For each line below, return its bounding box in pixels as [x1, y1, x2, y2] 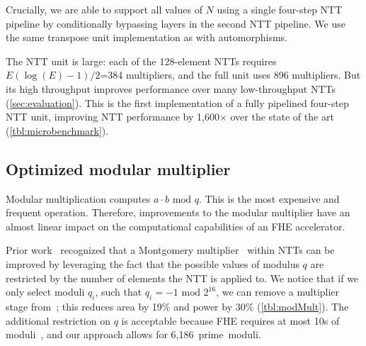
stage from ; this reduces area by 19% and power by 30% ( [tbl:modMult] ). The [6, 298, 349, 313]
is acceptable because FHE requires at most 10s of [121, 313, 340, 328]
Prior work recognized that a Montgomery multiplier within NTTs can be [6, 242, 335, 257]
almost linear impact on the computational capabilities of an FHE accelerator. [6, 218, 345, 233]
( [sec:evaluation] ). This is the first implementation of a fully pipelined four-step [6, 95, 349, 110]
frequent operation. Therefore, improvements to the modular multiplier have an [6, 205, 350, 220]
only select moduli [6, 284, 85, 299]
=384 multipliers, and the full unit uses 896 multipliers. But [100, 67, 361, 82]
